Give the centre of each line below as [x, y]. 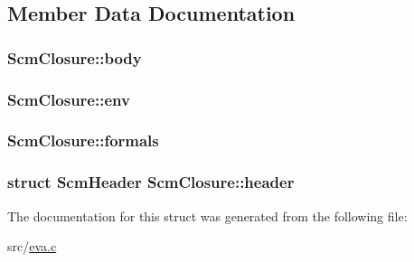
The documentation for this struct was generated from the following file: [207, 215]
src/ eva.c [32, 246]
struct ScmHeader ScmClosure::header [151, 182]
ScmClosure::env [69, 99]
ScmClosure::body [75, 57]
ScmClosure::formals [83, 140]
